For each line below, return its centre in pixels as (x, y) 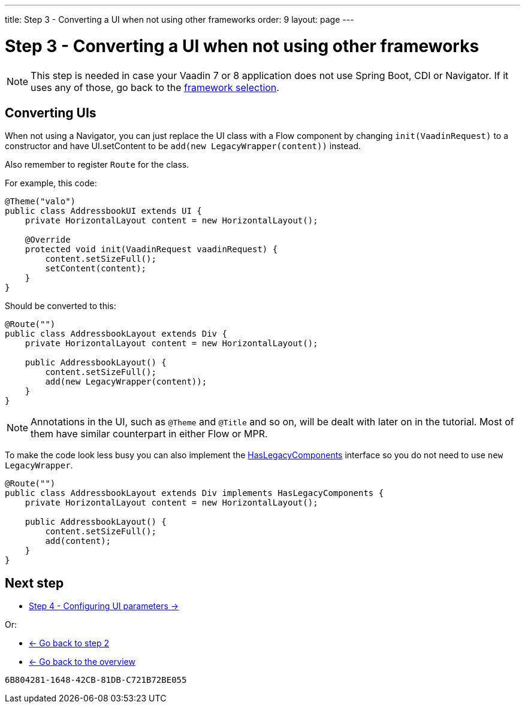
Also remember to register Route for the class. (97, 165)
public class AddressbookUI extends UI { (103, 211)
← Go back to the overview (82, 662)
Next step (34, 583)
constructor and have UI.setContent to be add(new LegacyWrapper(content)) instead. (183, 146)
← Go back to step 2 (69, 643)
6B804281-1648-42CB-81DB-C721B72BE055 (96, 680)
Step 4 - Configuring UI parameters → (104, 606)
